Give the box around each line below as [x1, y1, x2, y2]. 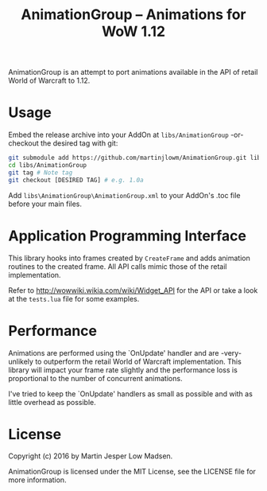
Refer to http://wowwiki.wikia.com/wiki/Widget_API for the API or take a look [8, 285, 258, 295]
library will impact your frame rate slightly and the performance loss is [8, 364, 238, 375]
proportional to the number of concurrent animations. [8, 373, 183, 383]
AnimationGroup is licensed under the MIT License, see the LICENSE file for [8, 467, 257, 477]
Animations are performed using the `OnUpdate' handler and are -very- [8, 348, 242, 357]
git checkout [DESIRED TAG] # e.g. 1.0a [8, 176, 145, 184]
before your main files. [8, 199, 82, 208]
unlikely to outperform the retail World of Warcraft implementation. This [8, 357, 242, 366]
